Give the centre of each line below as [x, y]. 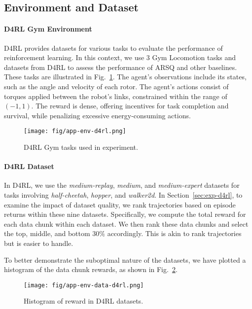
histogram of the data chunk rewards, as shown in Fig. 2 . [91, 269]
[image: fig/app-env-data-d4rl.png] [84, 285]
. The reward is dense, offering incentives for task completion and [130, 106]
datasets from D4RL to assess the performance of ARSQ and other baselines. [121, 67]
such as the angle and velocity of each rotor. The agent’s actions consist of [116, 86]
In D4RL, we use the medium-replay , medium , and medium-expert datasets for [122, 185]
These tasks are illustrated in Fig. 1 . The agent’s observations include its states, [125, 77]
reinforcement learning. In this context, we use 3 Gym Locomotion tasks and [120, 57]
